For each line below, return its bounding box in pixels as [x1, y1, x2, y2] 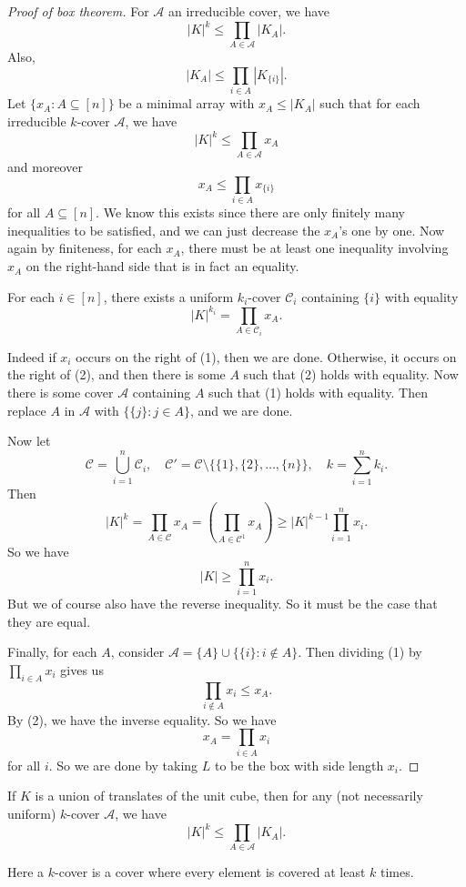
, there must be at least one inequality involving [180, 238, 449, 257]
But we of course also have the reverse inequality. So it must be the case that [7, 593, 438, 612]
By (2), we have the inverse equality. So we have [7, 710, 277, 729]
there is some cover [7, 382, 114, 401]
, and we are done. [189, 400, 293, 419]
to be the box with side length [214, 755, 384, 774]
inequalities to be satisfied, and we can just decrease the [7, 220, 320, 239]
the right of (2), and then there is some [7, 365, 226, 384]
